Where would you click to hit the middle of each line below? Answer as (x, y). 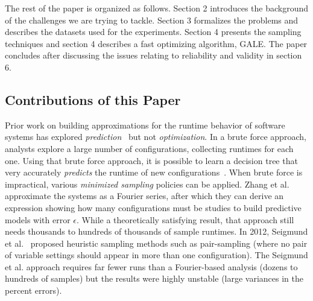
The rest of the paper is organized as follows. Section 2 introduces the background (157, 8)
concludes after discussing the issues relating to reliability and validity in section (153, 55)
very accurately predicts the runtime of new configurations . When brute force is (154, 172)
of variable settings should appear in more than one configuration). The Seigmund (156, 255)
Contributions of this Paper (93, 99)
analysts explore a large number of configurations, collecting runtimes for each (149, 148)
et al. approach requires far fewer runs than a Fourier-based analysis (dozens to (151, 266)
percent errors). (33, 290)
